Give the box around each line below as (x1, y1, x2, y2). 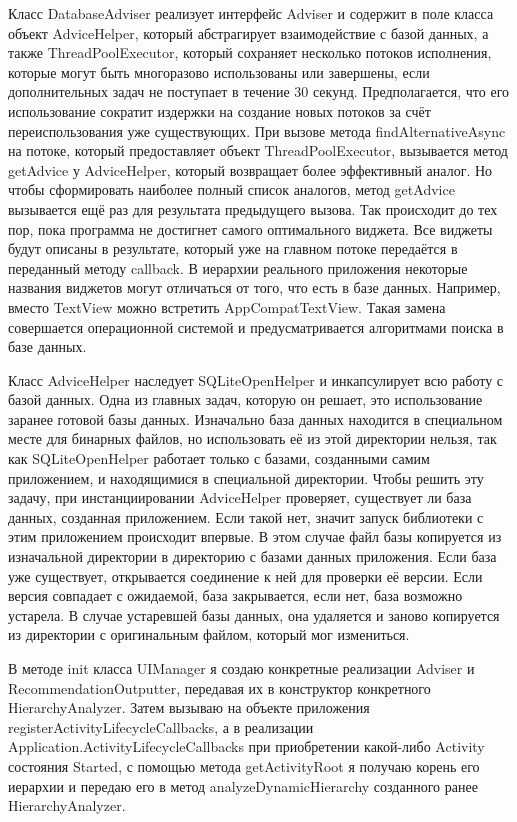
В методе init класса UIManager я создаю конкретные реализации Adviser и (8, 658, 475, 678)
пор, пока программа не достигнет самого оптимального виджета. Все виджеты (8, 218, 493, 239)
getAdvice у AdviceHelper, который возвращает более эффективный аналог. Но (8, 159, 493, 180)
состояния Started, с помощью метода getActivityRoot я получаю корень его (8, 755, 480, 776)
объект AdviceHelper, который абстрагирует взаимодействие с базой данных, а (8, 22, 489, 43)
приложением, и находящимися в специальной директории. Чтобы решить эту (8, 467, 484, 488)
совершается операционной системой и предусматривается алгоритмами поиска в (8, 316, 504, 337)
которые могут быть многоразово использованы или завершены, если (8, 61, 430, 82)
